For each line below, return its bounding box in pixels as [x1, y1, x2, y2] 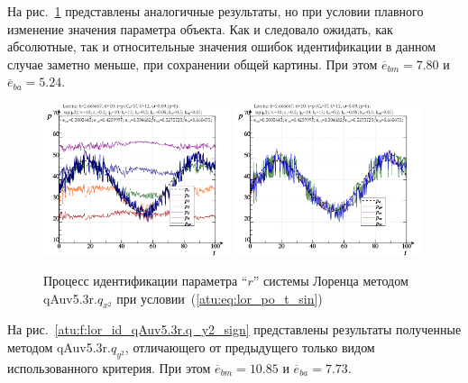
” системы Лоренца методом [252, 271, 408, 290]
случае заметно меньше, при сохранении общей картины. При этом [7, 54, 378, 73]
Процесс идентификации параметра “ [43, 271, 248, 290]
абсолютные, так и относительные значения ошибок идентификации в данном [7, 37, 436, 56]
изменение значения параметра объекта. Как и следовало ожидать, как [7, 19, 393, 38]
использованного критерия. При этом [7, 358, 211, 377]
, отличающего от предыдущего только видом [124, 338, 375, 357]
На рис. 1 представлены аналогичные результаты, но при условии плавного [7, 2, 424, 20]
